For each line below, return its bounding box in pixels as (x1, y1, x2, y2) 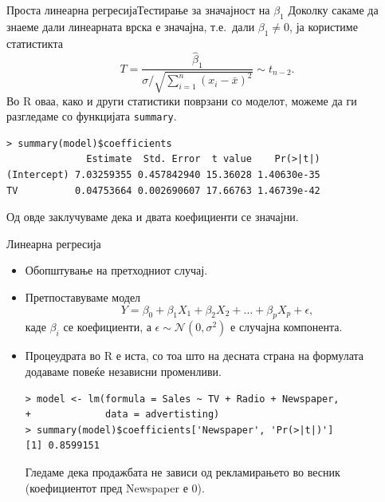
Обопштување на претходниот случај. (25, 262, 208, 279)
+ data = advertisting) (25, 409, 220, 421)
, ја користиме (289, 18, 358, 34)
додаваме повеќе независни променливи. (25, 363, 222, 380)
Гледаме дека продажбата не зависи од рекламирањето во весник (25, 463, 340, 480)
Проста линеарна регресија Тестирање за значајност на (6, 2, 270, 18)
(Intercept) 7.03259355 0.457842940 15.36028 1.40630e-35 (6, 169, 320, 181)
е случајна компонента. (230, 318, 343, 335)
